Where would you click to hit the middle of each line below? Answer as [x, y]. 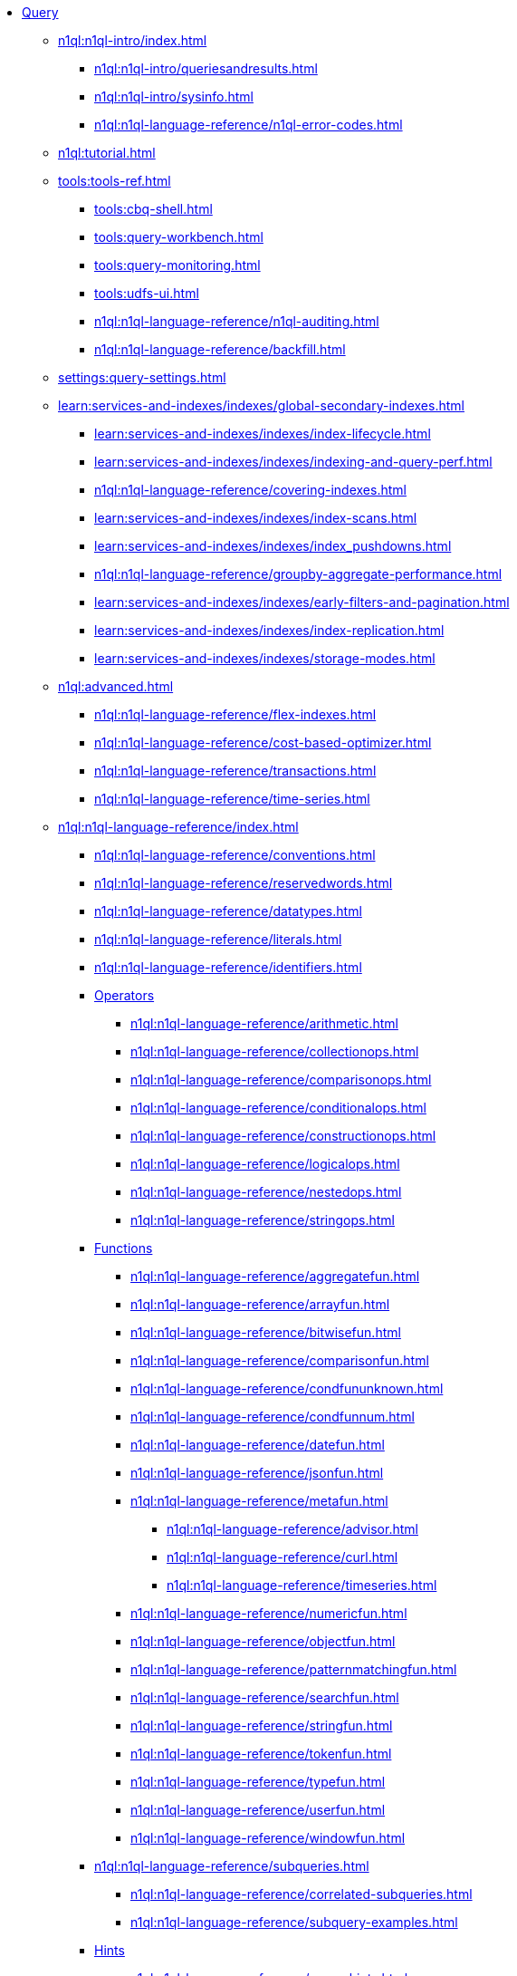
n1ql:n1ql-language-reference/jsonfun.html [257, 1473]
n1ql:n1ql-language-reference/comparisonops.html [281, 1080]
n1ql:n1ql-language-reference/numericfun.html [269, 1613]
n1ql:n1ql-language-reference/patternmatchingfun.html [294, 1669]
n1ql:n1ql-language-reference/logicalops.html [265, 1164]
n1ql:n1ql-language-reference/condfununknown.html [287, 1388]
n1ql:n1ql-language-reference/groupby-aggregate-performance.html [298, 574]
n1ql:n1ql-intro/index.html [133, 40]
